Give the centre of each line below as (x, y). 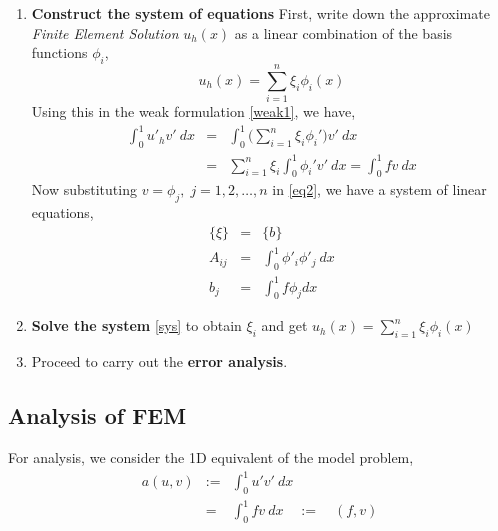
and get (284, 325)
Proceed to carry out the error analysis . (159, 361)
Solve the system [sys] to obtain (136, 325)
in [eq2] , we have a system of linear (379, 189)
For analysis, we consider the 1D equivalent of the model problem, (211, 457)
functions (59, 52)
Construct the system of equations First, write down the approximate (260, 13)
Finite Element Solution (105, 32)
